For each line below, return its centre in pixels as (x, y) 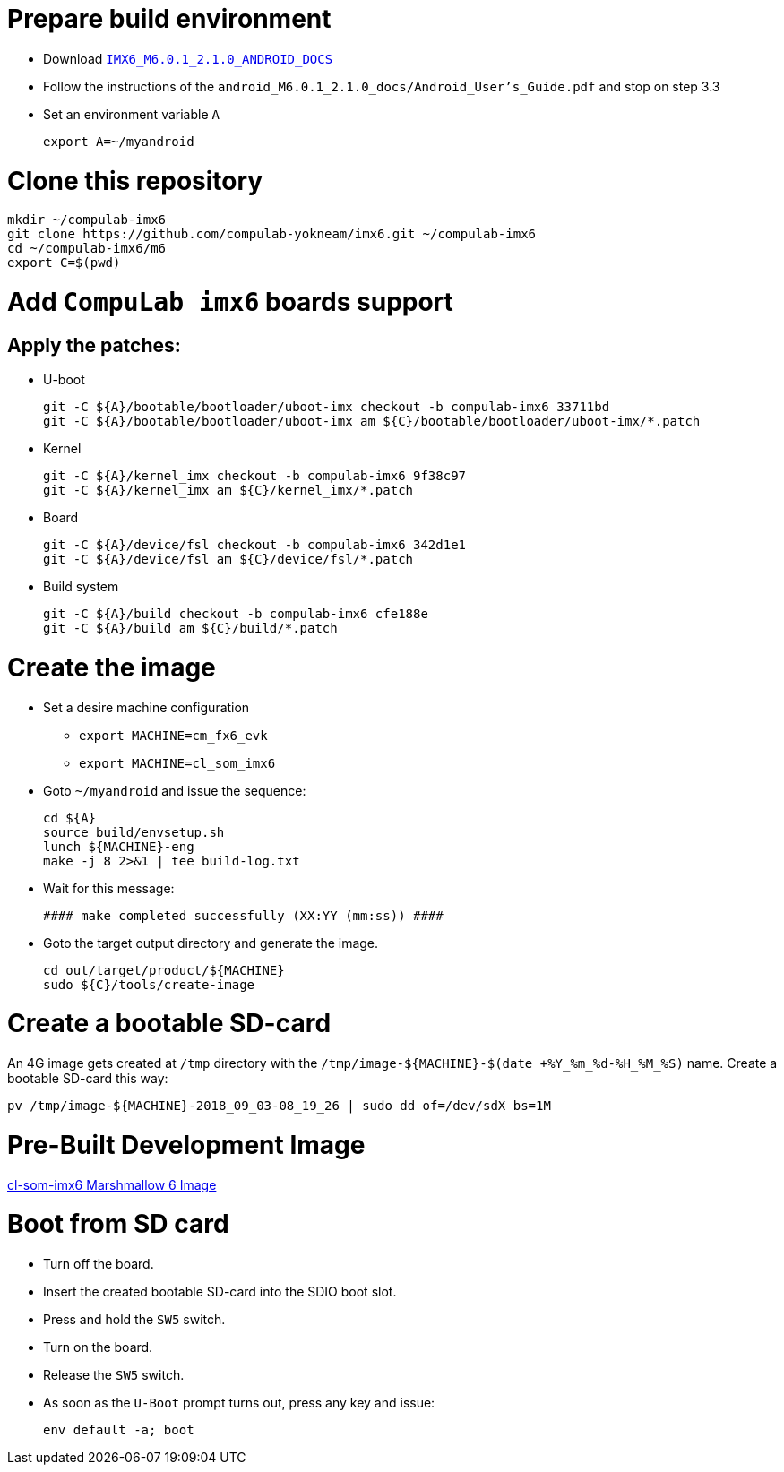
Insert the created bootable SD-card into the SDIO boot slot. (220, 1292)
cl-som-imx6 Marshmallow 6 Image (112, 1184)
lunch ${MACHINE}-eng (119, 846)
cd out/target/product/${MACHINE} (164, 970)
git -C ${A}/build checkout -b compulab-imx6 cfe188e (236, 614)
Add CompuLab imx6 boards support (230, 302)
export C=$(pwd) (64, 263)
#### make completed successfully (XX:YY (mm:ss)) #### (243, 915)
